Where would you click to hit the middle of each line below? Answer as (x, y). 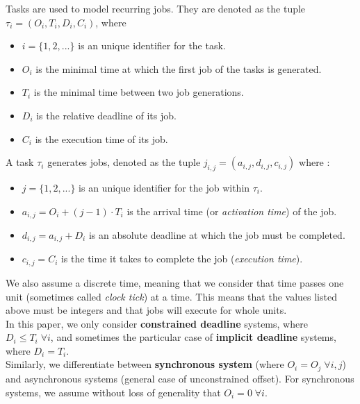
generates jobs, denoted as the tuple (124, 162)
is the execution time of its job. (101, 138)
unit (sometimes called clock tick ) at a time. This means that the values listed (171, 296)
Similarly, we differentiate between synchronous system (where (145, 364)
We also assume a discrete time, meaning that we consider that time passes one (175, 282)
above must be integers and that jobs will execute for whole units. (146, 310)
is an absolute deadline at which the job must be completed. (217, 235)
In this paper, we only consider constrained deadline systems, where (157, 323)
